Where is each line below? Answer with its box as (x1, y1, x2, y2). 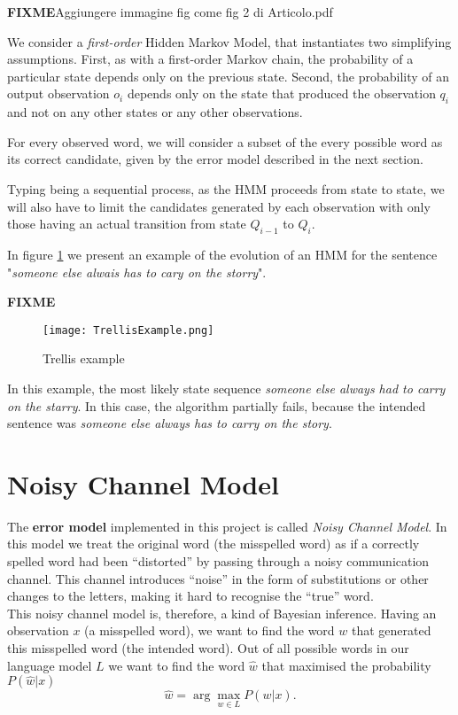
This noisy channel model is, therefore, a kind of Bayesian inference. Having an (7, 603, 437, 622)
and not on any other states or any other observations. (7, 103, 303, 121)
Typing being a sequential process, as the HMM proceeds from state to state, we (7, 179, 445, 198)
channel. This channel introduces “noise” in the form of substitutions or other (7, 569, 429, 587)
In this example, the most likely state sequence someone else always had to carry (7, 378, 446, 397)
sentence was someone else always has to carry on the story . (7, 414, 332, 432)
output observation (7, 84, 110, 103)
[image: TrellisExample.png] (43, 323, 214, 337)
